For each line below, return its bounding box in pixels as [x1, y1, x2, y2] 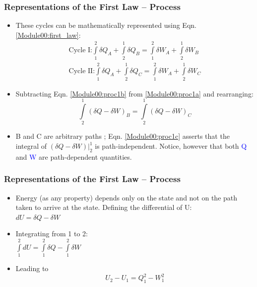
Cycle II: [68, 68, 95, 75]
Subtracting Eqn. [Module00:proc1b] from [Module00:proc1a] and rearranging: [15, 88, 254, 98]
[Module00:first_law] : [15, 29, 81, 40]
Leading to [15, 263, 49, 274]
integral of [15, 141, 47, 151]
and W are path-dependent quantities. [15, 151, 132, 162]
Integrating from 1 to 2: [15, 228, 88, 239]
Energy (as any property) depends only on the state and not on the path [15, 192, 238, 202]
